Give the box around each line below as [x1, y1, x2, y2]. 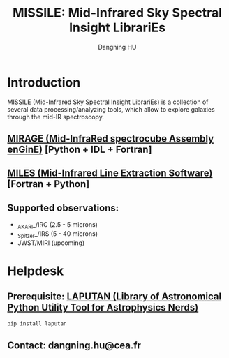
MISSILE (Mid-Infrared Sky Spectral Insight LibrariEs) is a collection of [7, 98, 209, 106]
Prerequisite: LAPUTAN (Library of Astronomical [7, 291, 222, 303]
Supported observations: [7, 202, 119, 214]
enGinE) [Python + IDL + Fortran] [7, 144, 152, 156]
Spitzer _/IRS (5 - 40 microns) [17, 230, 98, 239]
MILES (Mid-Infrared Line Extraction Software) [7, 167, 213, 179]
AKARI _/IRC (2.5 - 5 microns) [17, 221, 98, 231]
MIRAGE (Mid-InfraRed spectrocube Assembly [7, 133, 214, 144]
